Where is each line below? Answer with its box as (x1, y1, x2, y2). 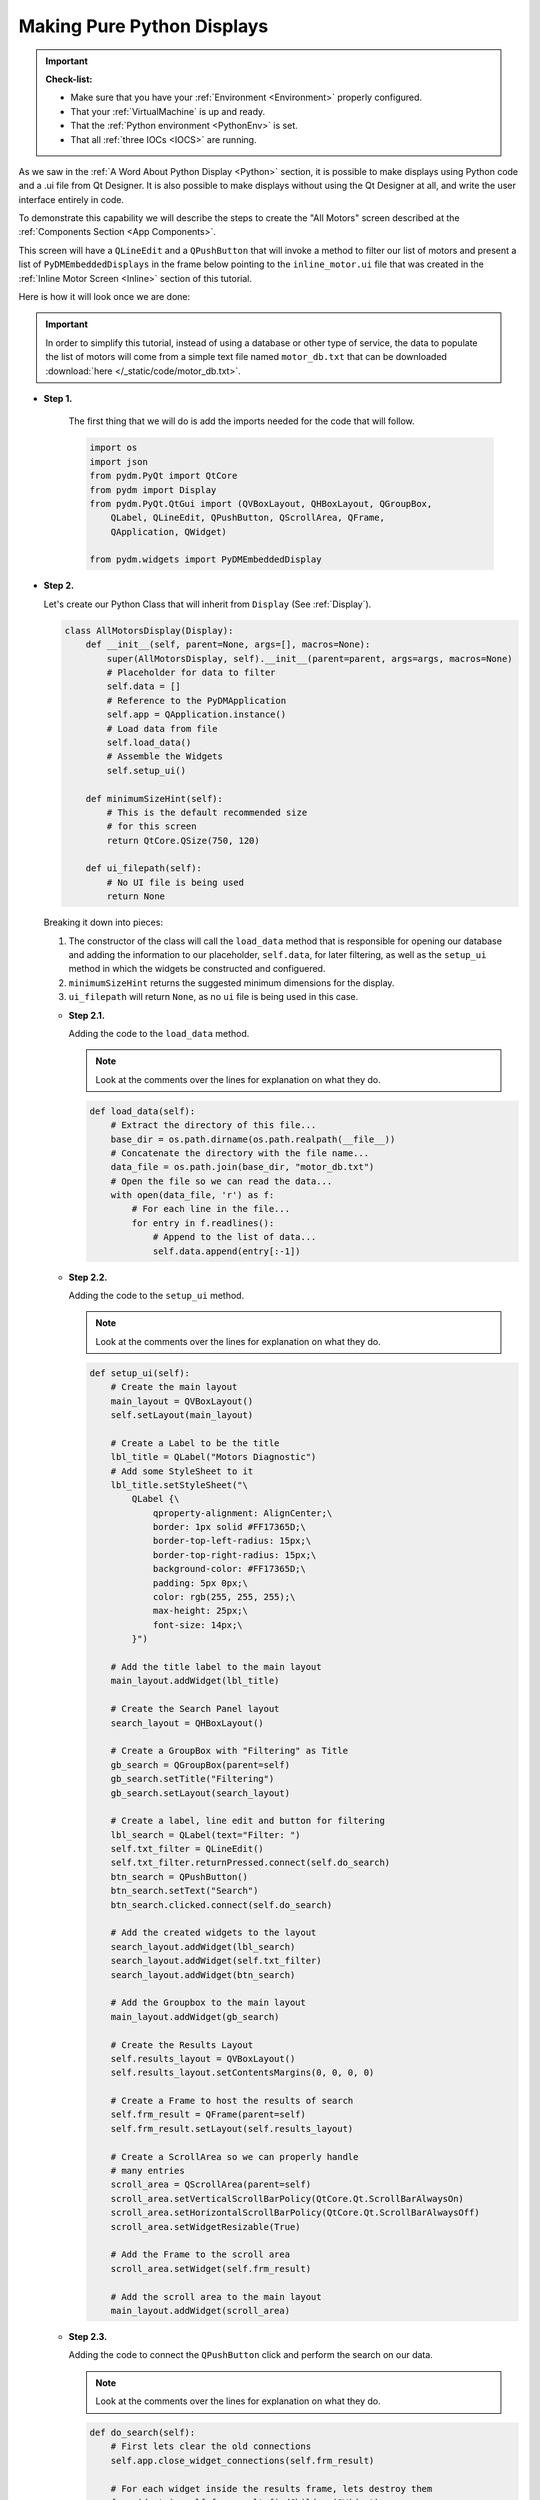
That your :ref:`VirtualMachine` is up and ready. (70, 105, 266, 117)
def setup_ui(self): (89, 1367, 190, 1379)
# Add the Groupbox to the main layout (110, 1997, 307, 2009)
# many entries (110, 2165, 185, 2177)
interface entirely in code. (18, 193, 125, 205)
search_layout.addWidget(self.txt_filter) (110, 1955, 322, 1967)
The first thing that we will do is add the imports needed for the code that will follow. (68, 415, 415, 427)
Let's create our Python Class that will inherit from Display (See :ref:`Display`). (43, 598, 372, 610)
